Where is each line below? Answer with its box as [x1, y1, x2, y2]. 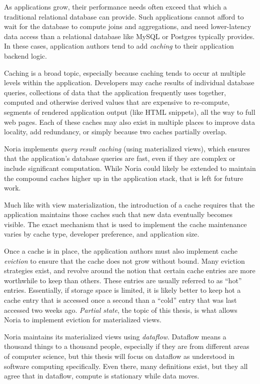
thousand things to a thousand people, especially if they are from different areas [4, 341, 249, 351]
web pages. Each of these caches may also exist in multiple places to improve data [4, 116, 255, 127]
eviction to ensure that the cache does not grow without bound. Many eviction [4, 255, 245, 266]
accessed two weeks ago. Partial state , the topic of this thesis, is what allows [4, 304, 237, 315]
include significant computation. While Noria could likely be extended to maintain [4, 162, 256, 173]
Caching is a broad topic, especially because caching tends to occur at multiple [4, 67, 245, 78]
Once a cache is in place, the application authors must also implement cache [4, 246, 237, 256]
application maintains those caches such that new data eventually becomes [4, 209, 232, 220]
